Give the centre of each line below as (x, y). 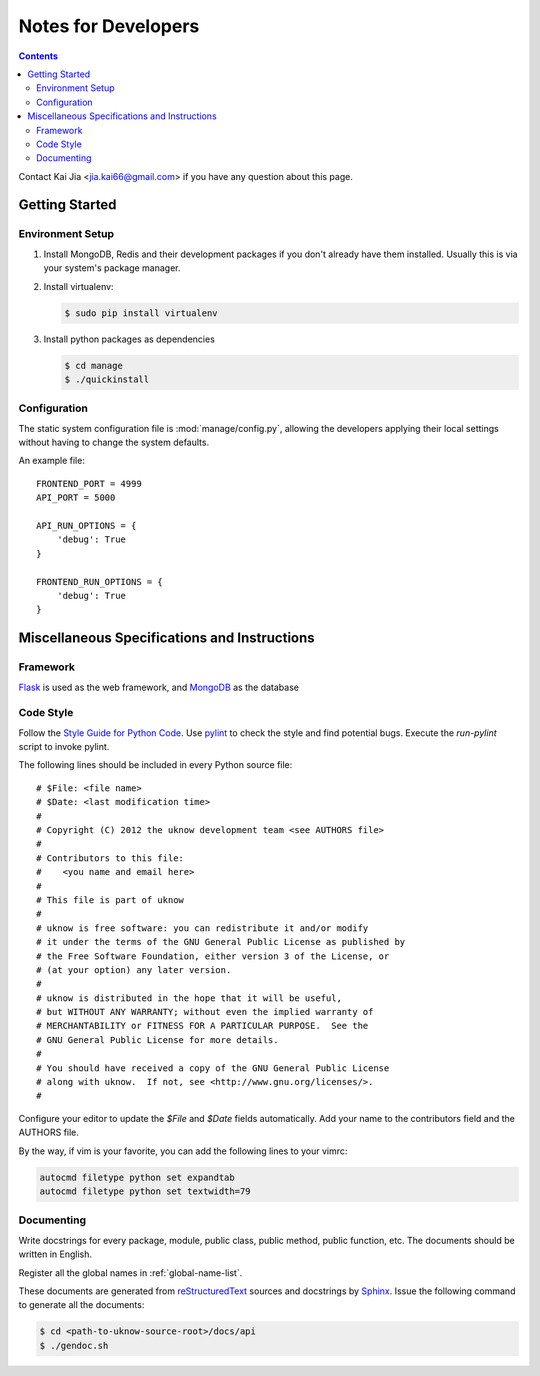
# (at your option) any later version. (134, 969)
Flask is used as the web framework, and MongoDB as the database (159, 687)
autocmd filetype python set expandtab (137, 1177)
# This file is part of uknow (110, 899)
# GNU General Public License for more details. (157, 1039)
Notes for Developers (109, 26)
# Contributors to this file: (110, 858)
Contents (38, 56)
